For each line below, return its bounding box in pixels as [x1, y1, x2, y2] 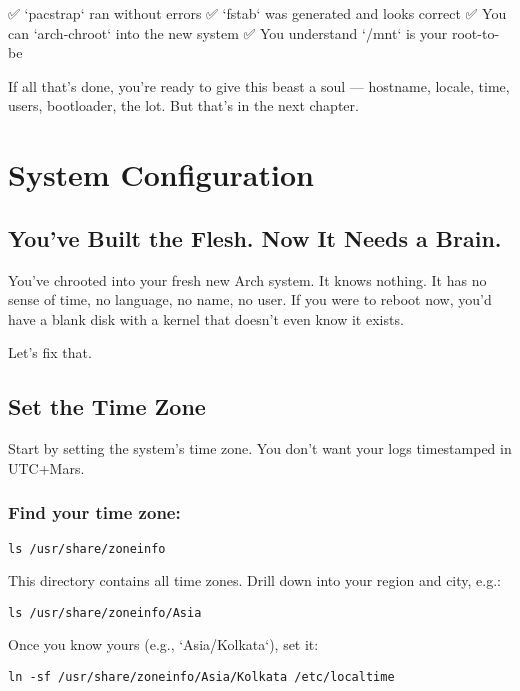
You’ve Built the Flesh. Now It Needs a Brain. [8, 222, 502, 253]
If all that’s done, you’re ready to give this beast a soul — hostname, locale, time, [8, 75, 510, 96]
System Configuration [8, 154, 314, 195]
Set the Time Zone [8, 391, 206, 422]
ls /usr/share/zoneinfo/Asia [8, 605, 202, 620]
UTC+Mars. [8, 457, 85, 478]
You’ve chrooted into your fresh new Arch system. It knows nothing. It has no [8, 269, 487, 290]
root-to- [451, 22, 500, 43]
